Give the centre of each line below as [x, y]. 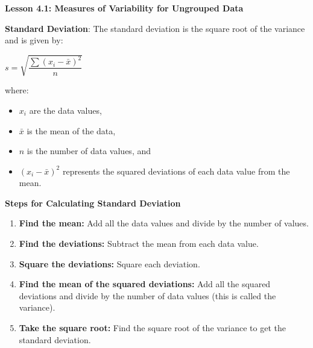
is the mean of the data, [71, 130]
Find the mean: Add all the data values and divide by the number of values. [164, 223]
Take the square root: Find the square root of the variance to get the [153, 328]
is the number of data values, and [89, 151]
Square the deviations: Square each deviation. [109, 263]
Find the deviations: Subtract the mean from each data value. [139, 244]
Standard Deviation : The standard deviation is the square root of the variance [155, 28]
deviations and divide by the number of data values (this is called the [147, 295]
